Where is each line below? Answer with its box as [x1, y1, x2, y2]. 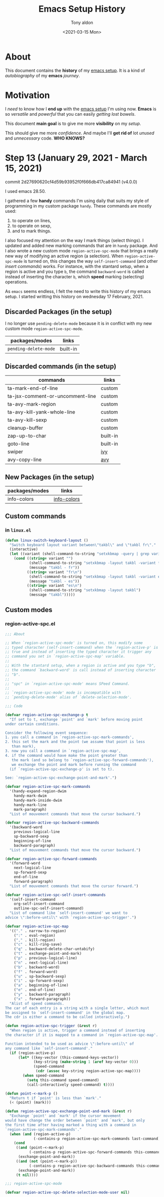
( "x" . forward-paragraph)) [14, 996, 71, 1001]
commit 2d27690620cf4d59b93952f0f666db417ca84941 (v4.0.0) [5, 179, 138, 185]
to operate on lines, [12, 217, 51, 223]
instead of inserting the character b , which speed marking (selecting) [5, 273, 144, 279]
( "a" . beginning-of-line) [14, 983, 69, 988]
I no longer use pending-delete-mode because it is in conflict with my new [5, 321, 152, 327]
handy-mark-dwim [14, 793, 47, 798]
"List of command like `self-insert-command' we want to [9, 910, 128, 916]
